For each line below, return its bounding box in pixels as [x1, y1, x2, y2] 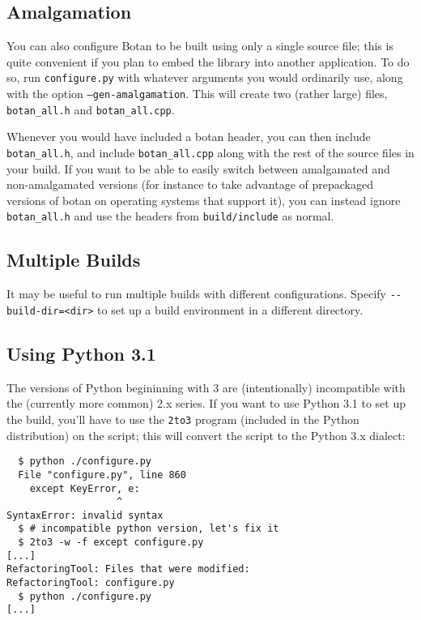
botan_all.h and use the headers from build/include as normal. [6, 207, 334, 224]
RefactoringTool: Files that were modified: [6, 563, 250, 575]
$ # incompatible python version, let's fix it [18, 523, 279, 535]
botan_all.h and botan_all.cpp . [6, 100, 175, 118]
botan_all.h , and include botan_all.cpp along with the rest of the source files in [6, 143, 415, 160]
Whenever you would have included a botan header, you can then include [6, 128, 371, 145]
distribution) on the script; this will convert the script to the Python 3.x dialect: [6, 426, 406, 443]
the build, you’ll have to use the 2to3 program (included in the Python [6, 410, 359, 427]
